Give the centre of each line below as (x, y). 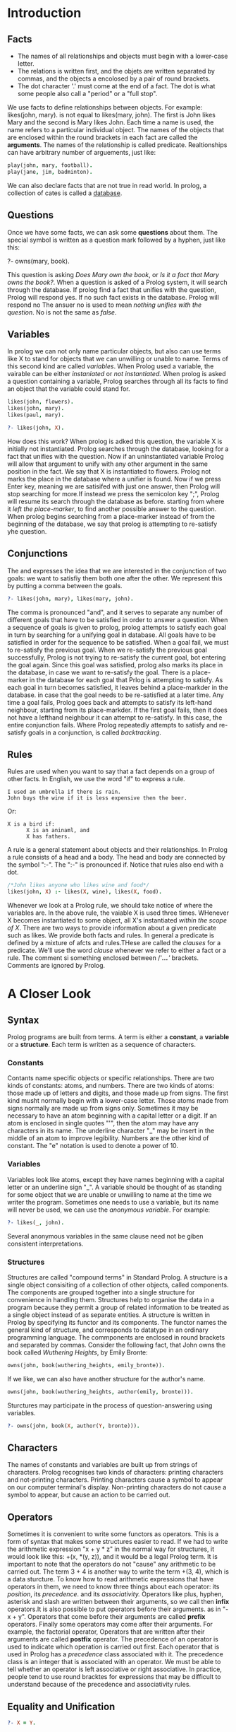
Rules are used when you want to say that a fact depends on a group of (111, 771)
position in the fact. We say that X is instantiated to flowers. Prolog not (109, 471)
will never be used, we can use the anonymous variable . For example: (109, 1210)
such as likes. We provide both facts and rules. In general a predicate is (111, 935)
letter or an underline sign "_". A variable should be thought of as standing (114, 1187)
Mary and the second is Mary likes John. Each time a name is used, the (111, 122)
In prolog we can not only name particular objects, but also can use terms (114, 351)
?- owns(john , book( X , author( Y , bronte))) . (74, 1426)
